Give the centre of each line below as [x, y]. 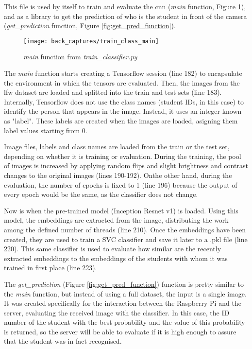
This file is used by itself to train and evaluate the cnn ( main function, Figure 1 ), [125, 6]
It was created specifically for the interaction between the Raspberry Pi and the [123, 303]
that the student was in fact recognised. [63, 341]
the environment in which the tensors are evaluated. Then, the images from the [122, 82]
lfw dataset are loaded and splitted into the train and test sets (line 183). [113, 92]
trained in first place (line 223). [50, 268]
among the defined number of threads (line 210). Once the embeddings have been [125, 229]
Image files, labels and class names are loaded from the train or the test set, [117, 147]
